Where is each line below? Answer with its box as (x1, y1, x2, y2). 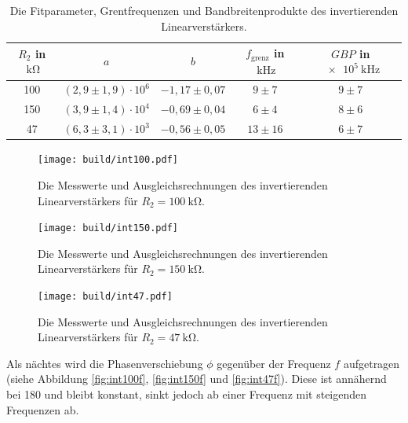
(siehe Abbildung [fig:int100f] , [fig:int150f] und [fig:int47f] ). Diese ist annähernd (6, 370, 387, 387)
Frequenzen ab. (6, 401, 79, 417)
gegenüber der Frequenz (217, 355, 331, 371)
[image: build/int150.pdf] (38, 223, 178, 234)
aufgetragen (343, 355, 400, 371)
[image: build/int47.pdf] (38, 290, 173, 302)
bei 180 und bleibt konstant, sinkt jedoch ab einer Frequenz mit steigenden (6, 385, 367, 402)
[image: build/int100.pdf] (38, 154, 178, 166)
